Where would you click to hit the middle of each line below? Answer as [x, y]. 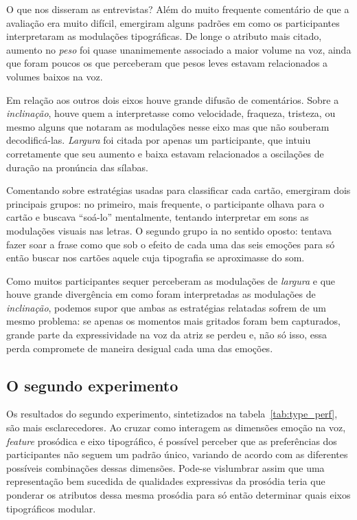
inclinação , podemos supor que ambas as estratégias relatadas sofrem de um [166, 307]
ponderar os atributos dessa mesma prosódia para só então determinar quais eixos [178, 495]
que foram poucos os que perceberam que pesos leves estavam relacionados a [167, 63]
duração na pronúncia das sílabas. [77, 167]
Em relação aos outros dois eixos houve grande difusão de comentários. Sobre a [173, 99]
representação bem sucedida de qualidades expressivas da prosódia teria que [166, 481]
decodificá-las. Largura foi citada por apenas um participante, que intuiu [159, 140]
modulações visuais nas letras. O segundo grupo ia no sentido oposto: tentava [169, 230]
